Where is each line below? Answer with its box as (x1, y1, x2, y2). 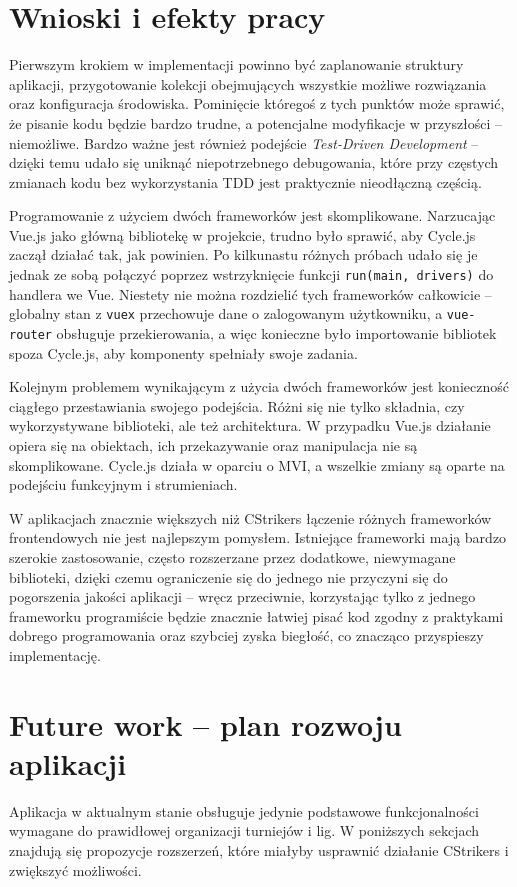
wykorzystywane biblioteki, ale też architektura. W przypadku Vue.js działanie (9, 415, 491, 436)
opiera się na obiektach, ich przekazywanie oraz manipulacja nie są (9, 435, 418, 455)
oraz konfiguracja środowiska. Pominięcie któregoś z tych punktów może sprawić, (9, 93, 505, 114)
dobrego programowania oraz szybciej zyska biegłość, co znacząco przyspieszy (9, 625, 484, 646)
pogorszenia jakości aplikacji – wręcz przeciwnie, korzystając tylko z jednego (9, 586, 476, 607)
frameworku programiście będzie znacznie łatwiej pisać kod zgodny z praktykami (9, 605, 504, 626)
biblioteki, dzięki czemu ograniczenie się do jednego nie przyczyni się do (9, 566, 448, 587)
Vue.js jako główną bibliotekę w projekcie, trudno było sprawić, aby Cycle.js (9, 224, 476, 245)
